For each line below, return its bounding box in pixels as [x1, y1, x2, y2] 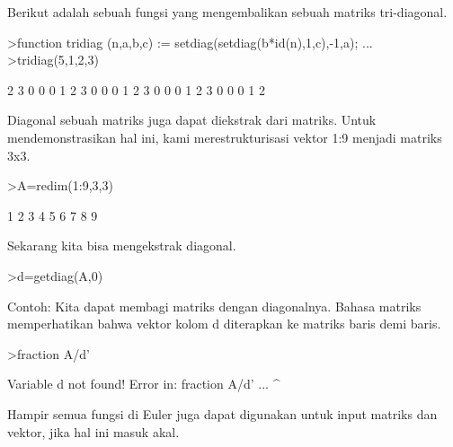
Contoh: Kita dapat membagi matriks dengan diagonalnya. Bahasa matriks [7, 296, 422, 315]
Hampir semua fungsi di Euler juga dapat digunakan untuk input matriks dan [7, 404, 438, 423]
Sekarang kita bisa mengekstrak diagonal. [7, 236, 236, 255]
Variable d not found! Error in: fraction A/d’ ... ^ [7, 374, 280, 393]
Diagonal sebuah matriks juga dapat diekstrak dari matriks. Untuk [7, 110, 377, 129]
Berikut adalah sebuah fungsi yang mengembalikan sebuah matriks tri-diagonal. [7, 3, 448, 21]
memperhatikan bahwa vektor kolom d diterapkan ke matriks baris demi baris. [7, 314, 441, 333]
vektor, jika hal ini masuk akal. [7, 422, 180, 441]
